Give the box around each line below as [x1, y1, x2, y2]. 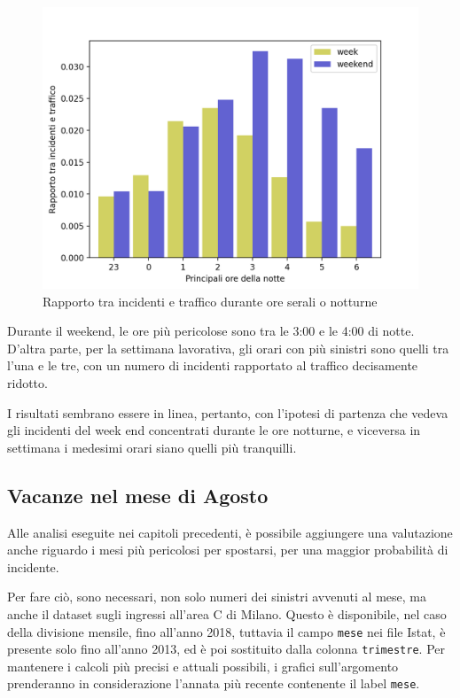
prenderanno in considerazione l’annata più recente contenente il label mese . [7, 674, 420, 693]
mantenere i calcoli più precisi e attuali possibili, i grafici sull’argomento [7, 656, 399, 675]
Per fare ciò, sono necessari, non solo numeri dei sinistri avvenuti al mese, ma [7, 587, 426, 606]
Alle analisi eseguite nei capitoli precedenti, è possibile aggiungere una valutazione [7, 523, 453, 541]
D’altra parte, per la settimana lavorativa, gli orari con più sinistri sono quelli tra [7, 338, 449, 357]
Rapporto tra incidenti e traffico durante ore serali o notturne [43, 291, 378, 310]
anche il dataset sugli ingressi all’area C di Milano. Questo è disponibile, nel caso [7, 604, 447, 623]
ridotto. [7, 373, 48, 392]
